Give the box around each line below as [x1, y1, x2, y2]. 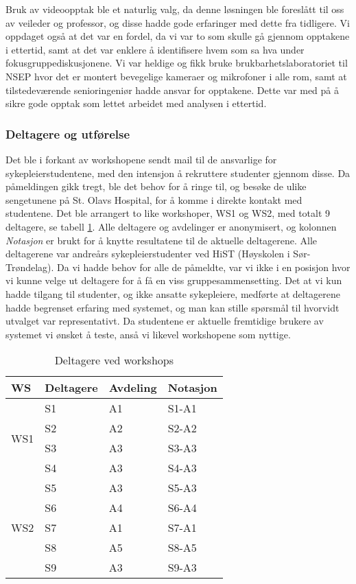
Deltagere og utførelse [5, 125, 130, 142]
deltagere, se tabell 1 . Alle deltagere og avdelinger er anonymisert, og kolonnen [5, 219, 337, 233]
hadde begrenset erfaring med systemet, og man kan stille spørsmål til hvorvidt [5, 300, 340, 314]
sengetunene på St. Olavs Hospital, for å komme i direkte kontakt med [5, 192, 302, 207]
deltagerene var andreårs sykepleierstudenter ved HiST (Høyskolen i [5, 246, 290, 261]
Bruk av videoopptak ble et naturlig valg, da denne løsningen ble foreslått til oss [5, 2, 344, 16]
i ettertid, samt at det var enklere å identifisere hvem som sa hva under [5, 42, 305, 56]
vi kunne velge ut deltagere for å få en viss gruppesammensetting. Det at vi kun [5, 273, 342, 288]
